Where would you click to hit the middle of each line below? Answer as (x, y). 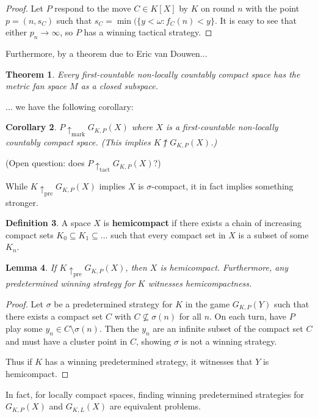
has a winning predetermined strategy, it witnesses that (149, 361)
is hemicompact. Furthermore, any (224, 267)
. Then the (119, 328)
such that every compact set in (168, 234)
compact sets (30, 234)
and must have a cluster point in (67, 341)
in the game (208, 303)
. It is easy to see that (255, 20)
